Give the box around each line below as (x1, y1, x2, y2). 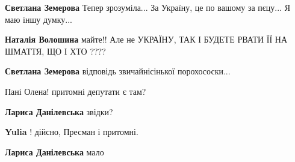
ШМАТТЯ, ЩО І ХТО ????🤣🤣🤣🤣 (5, 44, 116, 57)
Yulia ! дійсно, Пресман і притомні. (5, 125, 138, 138)
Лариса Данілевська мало (5, 145, 104, 158)
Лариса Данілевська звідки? (5, 105, 113, 118)
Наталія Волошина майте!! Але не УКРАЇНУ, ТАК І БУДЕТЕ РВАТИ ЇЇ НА (5, 33, 288, 46)
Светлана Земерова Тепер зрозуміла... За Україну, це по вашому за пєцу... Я (5, 1, 290, 13)
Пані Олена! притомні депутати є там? (5, 85, 146, 97)
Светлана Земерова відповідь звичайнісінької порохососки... (5, 65, 231, 77)
